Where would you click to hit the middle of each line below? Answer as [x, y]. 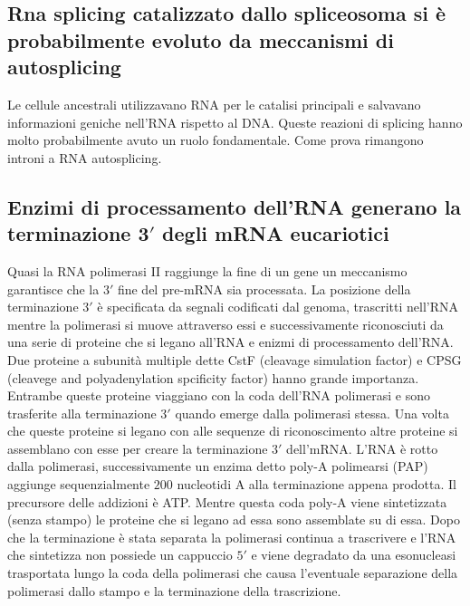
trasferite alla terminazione [82, 413]
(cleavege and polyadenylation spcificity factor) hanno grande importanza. [213, 377]
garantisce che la [53, 289]
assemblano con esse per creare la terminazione [138, 448]
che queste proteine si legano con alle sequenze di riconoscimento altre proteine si [233, 431]
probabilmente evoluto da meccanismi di [201, 39]
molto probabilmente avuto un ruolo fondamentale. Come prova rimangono [216, 140]
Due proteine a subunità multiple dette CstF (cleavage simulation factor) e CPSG [235, 359]
